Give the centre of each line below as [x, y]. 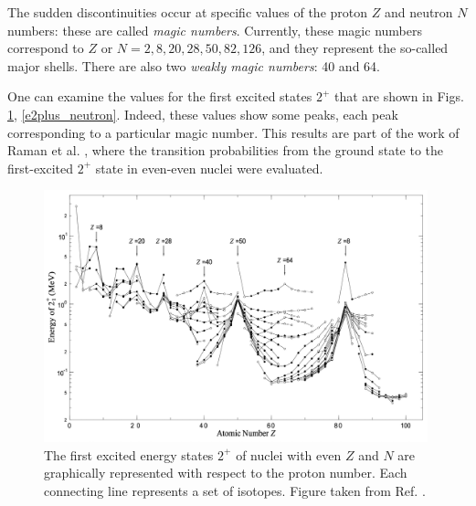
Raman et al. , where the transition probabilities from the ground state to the [226, 150]
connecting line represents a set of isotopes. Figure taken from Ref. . [235, 490]
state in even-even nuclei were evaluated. [209, 168]
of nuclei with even [289, 454]
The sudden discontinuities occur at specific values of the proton [188, 12]
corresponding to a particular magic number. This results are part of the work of [233, 132]
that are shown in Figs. [399, 96]
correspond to [46, 48]
